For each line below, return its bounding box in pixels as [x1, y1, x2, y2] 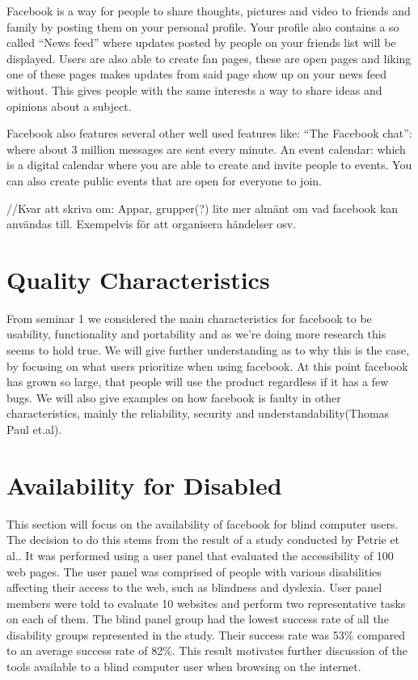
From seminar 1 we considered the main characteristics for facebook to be [6, 309, 372, 326]
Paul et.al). [6, 421, 62, 437]
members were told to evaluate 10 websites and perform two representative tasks [6, 594, 406, 611]
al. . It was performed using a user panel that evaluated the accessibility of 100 [6, 546, 394, 563]
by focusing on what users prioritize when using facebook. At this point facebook [6, 357, 408, 374]
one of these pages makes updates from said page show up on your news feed [6, 66, 386, 83]
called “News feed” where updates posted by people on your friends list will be [6, 34, 396, 51]
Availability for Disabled [6, 468, 282, 501]
